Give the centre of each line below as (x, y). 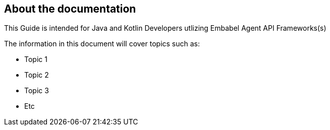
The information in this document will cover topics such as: (102, 44)
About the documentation (70, 9)
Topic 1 (36, 59)
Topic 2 (37, 75)
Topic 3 (37, 91)
